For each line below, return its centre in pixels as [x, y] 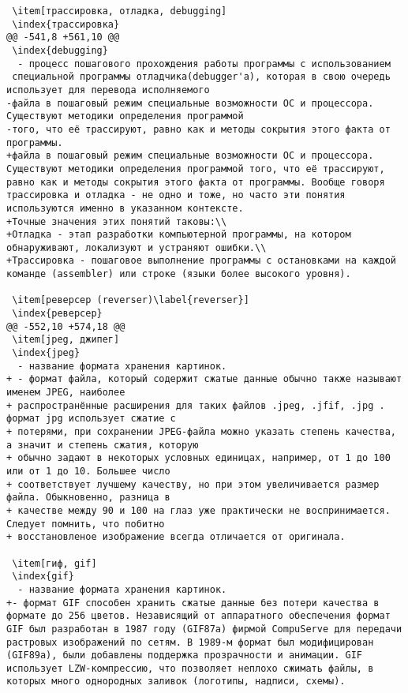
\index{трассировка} [66, 24]
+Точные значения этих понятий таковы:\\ [117, 221]
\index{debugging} [60, 50]
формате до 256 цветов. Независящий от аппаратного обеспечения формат [198, 616]
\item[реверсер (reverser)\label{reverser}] [131, 300]
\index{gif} [43, 577]
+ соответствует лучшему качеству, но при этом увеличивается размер [193, 484]
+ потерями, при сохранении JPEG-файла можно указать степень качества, [201, 432]
